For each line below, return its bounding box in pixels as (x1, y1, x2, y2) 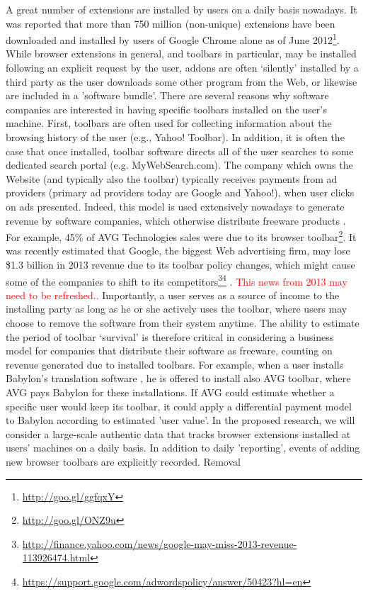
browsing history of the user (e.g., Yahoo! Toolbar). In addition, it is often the (6, 130, 345, 144)
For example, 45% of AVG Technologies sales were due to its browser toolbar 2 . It (6, 228, 357, 244)
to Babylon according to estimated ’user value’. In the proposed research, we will (6, 413, 355, 427)
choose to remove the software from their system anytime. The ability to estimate (6, 315, 360, 330)
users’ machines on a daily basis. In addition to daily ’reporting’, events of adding (6, 440, 360, 455)
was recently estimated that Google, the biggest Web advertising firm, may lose (6, 243, 350, 258)
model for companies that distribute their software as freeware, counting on (6, 343, 333, 358)
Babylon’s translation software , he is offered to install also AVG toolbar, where (6, 371, 351, 386)
